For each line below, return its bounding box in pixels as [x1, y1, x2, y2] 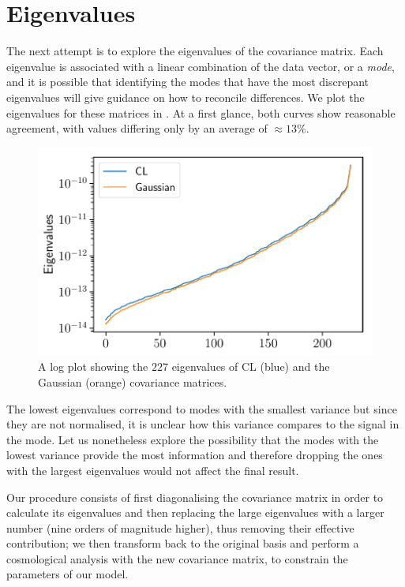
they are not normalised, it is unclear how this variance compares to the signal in [6, 416, 399, 432]
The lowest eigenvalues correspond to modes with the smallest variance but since [6, 400, 397, 417]
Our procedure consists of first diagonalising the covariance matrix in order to [6, 488, 384, 505]
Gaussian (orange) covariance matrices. [38, 373, 227, 390]
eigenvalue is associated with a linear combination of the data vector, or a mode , [6, 58, 395, 74]
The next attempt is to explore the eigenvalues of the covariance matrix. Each [6, 43, 384, 59]
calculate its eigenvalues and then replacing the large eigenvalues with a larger [6, 504, 384, 521]
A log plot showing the [38, 358, 148, 375]
